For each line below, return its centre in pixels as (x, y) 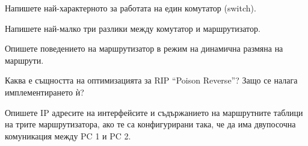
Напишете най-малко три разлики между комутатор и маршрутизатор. (133, 28)
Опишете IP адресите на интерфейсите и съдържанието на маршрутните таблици (154, 112)
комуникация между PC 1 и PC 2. (68, 135)
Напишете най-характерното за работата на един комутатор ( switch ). (131, 8)
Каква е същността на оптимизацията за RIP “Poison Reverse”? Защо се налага (151, 80)
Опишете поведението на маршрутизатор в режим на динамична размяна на (144, 48)
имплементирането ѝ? (45, 92)
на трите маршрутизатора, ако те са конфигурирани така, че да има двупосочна (150, 124)
